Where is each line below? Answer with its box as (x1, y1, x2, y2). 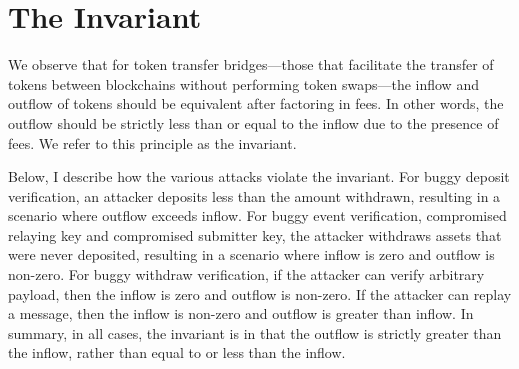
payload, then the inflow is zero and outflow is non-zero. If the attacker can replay (8, 283, 512, 304)
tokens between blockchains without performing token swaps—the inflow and (8, 73, 479, 94)
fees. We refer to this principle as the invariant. (8, 132, 297, 153)
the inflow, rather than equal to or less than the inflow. (8, 342, 346, 363)
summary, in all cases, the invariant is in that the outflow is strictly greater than (8, 322, 502, 343)
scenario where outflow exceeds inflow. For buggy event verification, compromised (8, 205, 507, 226)
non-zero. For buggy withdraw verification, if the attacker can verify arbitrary (8, 264, 485, 285)
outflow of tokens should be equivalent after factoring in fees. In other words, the (8, 93, 504, 114)
